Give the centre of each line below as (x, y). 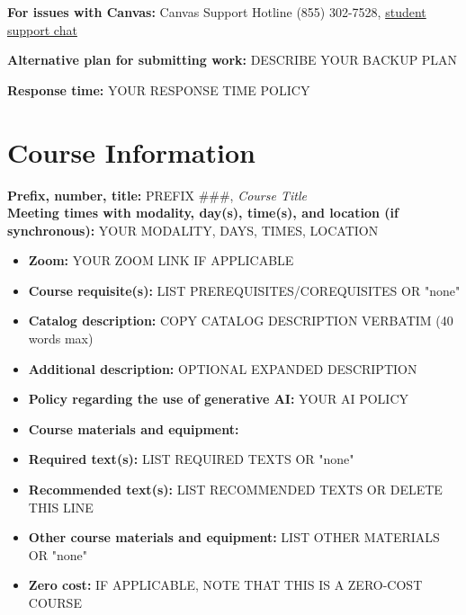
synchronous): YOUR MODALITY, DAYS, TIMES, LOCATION (193, 230)
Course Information (131, 152)
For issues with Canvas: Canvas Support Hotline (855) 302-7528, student (217, 12)
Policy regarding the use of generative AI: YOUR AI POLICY (218, 399)
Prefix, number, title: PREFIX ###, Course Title (157, 195)
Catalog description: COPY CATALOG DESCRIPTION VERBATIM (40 (241, 321)
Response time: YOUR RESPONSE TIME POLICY (159, 89)
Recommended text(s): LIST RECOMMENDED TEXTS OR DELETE (235, 490)
